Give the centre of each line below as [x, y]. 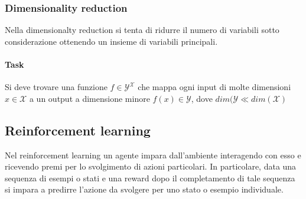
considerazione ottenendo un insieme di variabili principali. [111, 41]
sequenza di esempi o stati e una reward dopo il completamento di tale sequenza [150, 178]
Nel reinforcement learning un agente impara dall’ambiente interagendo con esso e [153, 155]
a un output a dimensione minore [89, 98]
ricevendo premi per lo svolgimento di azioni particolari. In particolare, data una [151, 166]
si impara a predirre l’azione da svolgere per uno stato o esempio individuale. [144, 189]
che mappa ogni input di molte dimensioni [214, 87]
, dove [202, 98]
